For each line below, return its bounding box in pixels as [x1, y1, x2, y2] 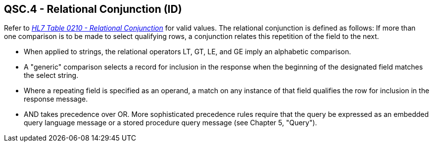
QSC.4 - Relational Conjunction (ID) [4, 3, 182, 15]
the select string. [24, 71, 79, 80]
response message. [24, 95, 88, 104]
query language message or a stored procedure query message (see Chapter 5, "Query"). [24, 118, 317, 127]
